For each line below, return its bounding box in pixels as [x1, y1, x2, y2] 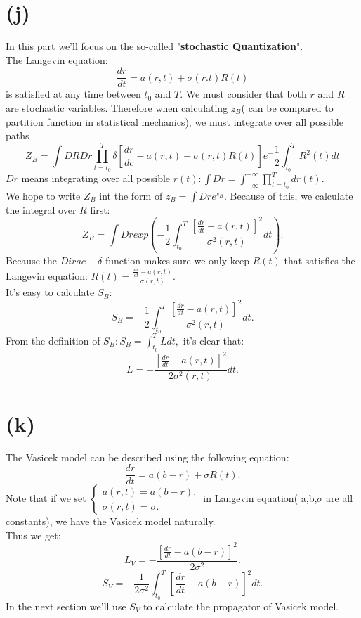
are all [325, 491, 353, 506]
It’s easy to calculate [6, 285, 95, 300]
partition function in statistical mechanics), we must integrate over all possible [6, 114, 343, 129]
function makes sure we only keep [105, 253, 249, 268]
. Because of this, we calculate [223, 188, 353, 202]
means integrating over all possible [21, 171, 171, 186]
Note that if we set [6, 491, 86, 506]
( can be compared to [241, 100, 334, 115]
